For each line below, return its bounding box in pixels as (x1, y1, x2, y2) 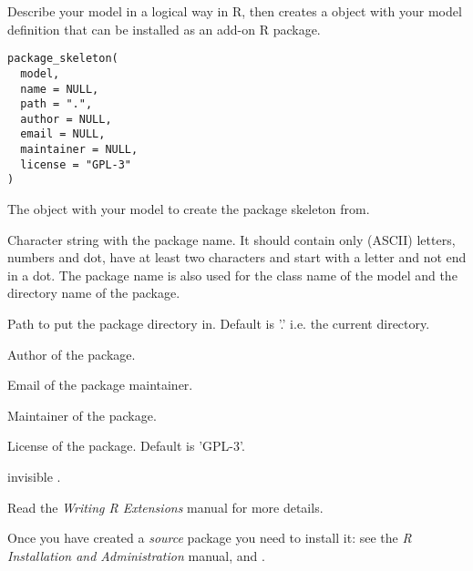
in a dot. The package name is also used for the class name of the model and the (7, 265, 458, 284)
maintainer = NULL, (20, 143, 139, 157)
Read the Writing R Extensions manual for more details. (7, 497, 324, 516)
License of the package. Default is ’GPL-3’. (7, 436, 245, 455)
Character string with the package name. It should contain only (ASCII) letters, (7, 229, 456, 249)
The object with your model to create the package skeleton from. (7, 199, 370, 219)
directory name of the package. (7, 283, 180, 302)
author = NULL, (20, 112, 112, 126)
